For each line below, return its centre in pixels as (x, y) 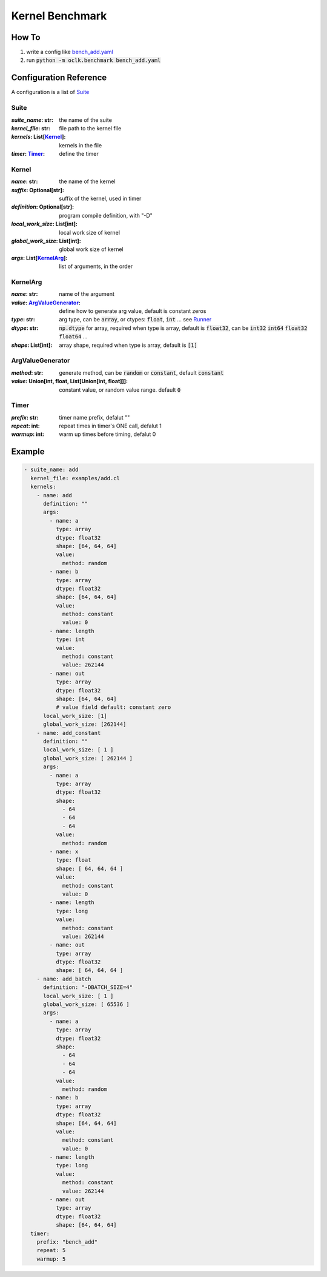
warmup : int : (28, 434)
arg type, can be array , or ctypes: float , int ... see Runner (135, 320)
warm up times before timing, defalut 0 (107, 434)
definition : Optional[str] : (43, 207)
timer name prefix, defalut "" (94, 417)
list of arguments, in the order (96, 266)
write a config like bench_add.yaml (70, 52)
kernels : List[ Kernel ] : (38, 137)
